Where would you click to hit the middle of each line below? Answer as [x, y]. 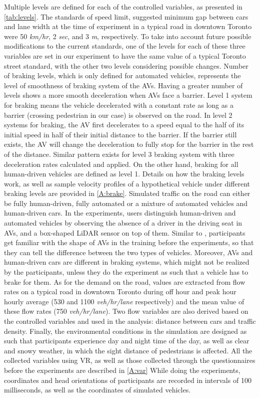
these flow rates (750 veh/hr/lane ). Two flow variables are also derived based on [126, 311]
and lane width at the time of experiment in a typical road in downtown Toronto [128, 26]
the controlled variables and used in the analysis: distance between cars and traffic [130, 321]
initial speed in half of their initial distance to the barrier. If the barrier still [120, 134]
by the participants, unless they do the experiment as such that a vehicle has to [126, 272]
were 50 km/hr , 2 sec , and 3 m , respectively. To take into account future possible [128, 36]
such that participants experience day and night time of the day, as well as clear [127, 341]
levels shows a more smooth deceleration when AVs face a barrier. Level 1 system [128, 95]
